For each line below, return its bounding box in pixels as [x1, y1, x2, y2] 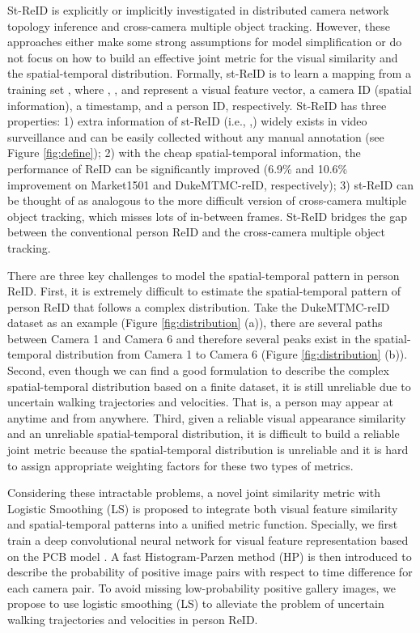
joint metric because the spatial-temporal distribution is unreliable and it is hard [7, 441, 409, 458]
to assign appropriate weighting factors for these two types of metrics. [7, 457, 354, 474]
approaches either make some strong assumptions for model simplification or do [7, 33, 402, 50]
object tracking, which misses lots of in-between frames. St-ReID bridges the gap [7, 207, 408, 224]
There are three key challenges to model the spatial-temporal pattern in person [7, 266, 400, 283]
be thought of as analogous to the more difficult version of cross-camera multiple [7, 192, 407, 209]
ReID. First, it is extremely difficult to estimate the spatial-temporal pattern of [7, 283, 401, 300]
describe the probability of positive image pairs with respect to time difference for [7, 563, 413, 580]
